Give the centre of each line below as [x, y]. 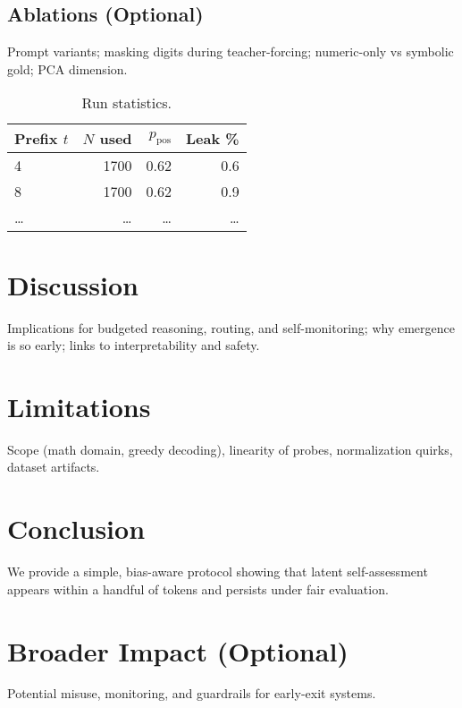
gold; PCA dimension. [67, 68]
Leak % [213, 139]
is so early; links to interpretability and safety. [134, 345]
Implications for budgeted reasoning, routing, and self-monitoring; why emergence [231, 327]
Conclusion [76, 529]
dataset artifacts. [54, 467]
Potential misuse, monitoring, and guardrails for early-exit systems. [192, 693]
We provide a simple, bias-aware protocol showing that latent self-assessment [218, 572]
